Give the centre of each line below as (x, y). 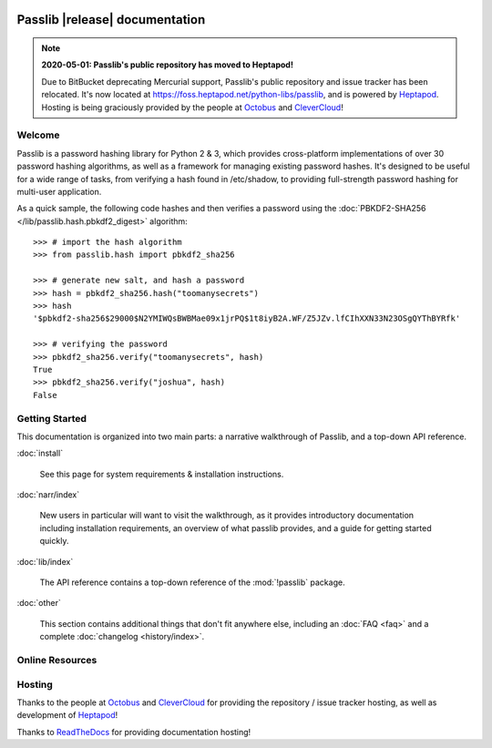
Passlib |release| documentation (111, 20)
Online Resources (57, 660)
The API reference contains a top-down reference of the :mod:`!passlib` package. (192, 582)
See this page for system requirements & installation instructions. (162, 474)
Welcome (38, 135)
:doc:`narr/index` (48, 495)
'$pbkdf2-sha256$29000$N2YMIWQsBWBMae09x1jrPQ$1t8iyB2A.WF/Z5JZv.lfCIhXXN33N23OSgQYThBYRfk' (247, 318)
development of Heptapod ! (67, 715)
